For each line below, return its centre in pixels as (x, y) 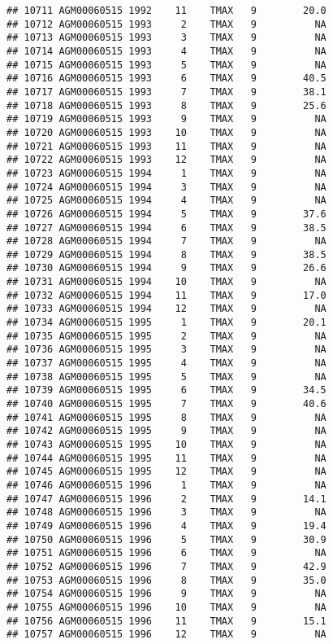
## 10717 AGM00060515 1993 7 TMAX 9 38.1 (166, 92)
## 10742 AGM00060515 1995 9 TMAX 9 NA (166, 431)
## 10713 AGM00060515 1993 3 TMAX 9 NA (166, 38)
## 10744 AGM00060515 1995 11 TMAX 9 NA (166, 458)
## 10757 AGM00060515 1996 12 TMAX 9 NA (166, 635)
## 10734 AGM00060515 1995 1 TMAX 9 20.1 (166, 323)
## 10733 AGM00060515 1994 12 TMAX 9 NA (166, 309)
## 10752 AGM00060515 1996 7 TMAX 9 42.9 (166, 566)
